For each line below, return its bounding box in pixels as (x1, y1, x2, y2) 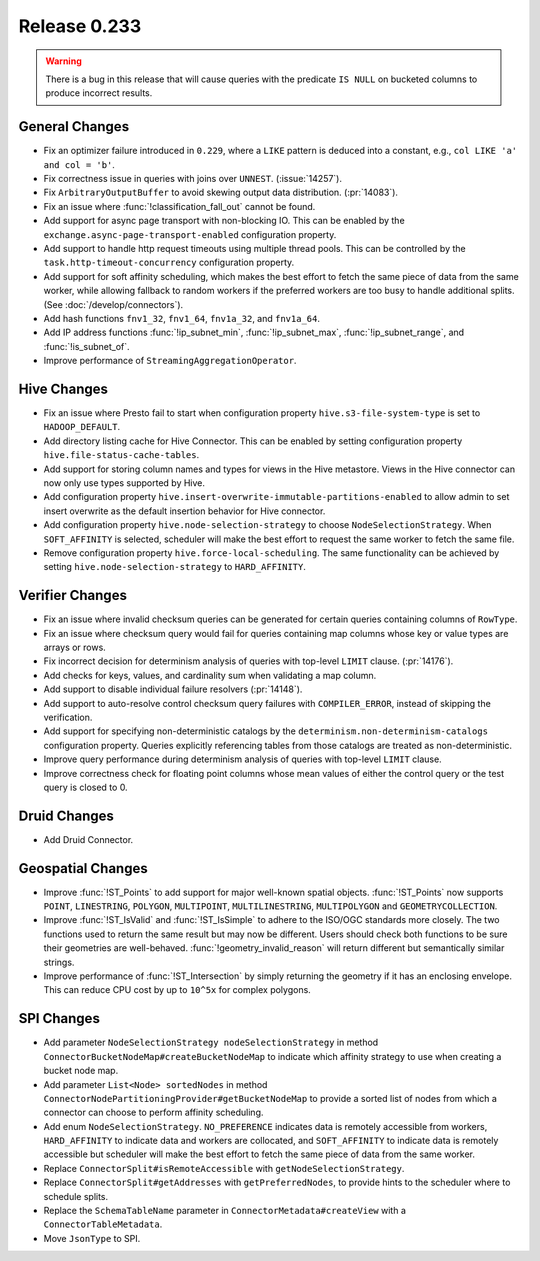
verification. (43, 711, 93, 723)
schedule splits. (43, 1190, 109, 1202)
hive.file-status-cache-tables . (43, 449, 200, 461)
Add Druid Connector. (43, 833, 134, 845)
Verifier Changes (18, 587, 127, 604)
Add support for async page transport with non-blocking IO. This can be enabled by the (43, 215, 405, 227)
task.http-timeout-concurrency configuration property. (43, 256, 295, 269)
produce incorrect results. (45, 87, 153, 99)
